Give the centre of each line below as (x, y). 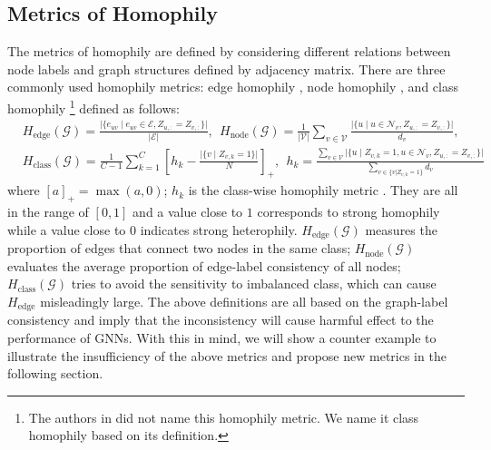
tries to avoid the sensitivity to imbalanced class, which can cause (254, 284)
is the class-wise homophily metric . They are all (323, 190)
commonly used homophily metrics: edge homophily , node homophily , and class (233, 87)
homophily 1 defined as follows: (93, 106)
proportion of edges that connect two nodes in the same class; (179, 248)
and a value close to (188, 212)
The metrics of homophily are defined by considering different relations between (229, 51)
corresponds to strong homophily (349, 212)
